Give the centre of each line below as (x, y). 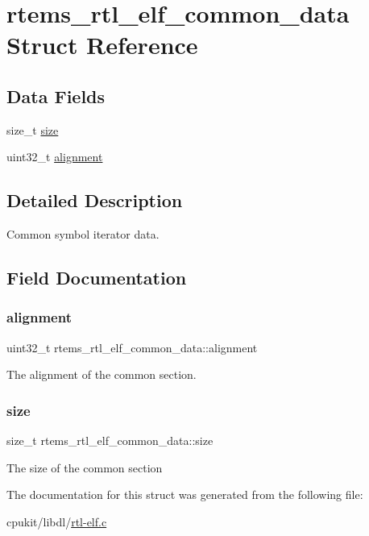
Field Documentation (97, 278)
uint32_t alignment (55, 157)
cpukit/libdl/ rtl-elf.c (57, 521)
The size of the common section (85, 467)
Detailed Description (95, 200)
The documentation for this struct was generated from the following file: (185, 494)
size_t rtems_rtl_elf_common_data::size (110, 440)
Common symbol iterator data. (83, 234)
